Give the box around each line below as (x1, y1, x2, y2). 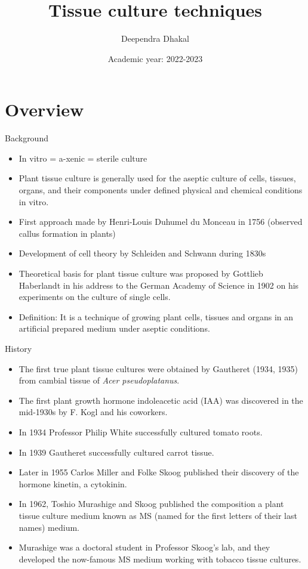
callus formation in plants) (19, 227, 116, 239)
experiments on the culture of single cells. (19, 290, 171, 303)
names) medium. (19, 521, 79, 533)
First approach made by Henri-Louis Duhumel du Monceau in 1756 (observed (19, 215, 303, 228)
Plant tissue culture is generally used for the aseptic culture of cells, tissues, (19, 172, 296, 184)
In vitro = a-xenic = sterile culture (19, 151, 147, 164)
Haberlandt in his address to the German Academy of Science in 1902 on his (19, 279, 299, 291)
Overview (5, 97, 84, 122)
